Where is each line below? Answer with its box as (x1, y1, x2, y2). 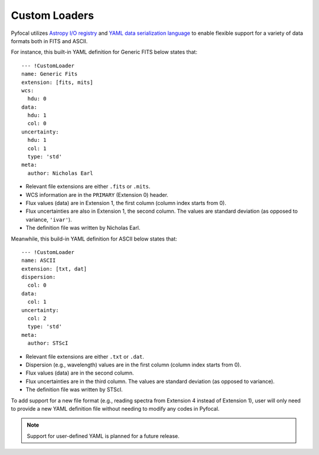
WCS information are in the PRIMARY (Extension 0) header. (25, 191, 168, 198)
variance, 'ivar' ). (25, 216, 72, 223)
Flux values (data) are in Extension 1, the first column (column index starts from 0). (25, 199, 227, 206)
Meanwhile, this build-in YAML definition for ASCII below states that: (11, 235, 177, 242)
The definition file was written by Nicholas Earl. (25, 225, 141, 232)
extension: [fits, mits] (21, 79, 93, 86)
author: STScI (27, 340, 69, 347)
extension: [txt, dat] (21, 265, 87, 272)
